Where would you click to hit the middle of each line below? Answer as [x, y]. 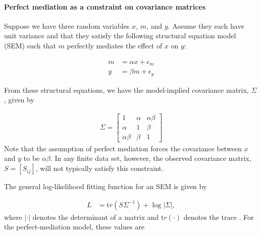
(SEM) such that [30, 45]
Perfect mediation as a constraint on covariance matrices [105, 6]
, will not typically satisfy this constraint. [99, 168]
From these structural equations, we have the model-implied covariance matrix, [126, 90]
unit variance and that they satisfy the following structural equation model [120, 36]
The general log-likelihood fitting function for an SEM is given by [106, 186]
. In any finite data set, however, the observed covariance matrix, [151, 158]
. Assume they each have [206, 25]
